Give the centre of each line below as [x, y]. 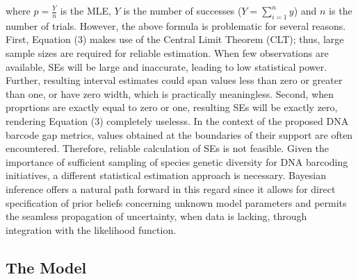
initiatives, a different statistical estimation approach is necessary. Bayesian [166, 175]
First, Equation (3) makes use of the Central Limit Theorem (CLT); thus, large [175, 39]
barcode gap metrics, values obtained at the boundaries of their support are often [179, 134]
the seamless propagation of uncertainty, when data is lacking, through [156, 216]
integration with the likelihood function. [91, 229]
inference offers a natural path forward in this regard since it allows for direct [171, 188]
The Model [46, 267]
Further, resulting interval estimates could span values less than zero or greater [174, 80]
